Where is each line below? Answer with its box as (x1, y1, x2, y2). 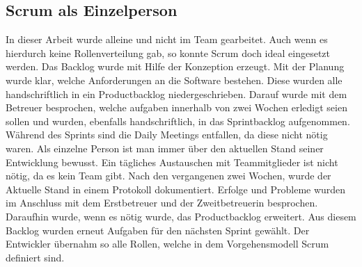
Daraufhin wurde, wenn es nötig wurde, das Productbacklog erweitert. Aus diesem (6, 209, 356, 223)
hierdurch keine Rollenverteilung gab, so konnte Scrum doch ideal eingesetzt (6, 45, 331, 60)
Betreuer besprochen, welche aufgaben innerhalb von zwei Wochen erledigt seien (6, 100, 347, 115)
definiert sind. (6, 250, 65, 264)
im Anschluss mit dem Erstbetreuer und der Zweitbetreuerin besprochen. (6, 195, 318, 210)
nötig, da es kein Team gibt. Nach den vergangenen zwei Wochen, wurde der (6, 168, 331, 183)
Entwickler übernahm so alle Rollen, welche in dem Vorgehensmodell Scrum (6, 236, 329, 251)
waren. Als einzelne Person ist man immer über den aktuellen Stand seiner (6, 140, 324, 155)
